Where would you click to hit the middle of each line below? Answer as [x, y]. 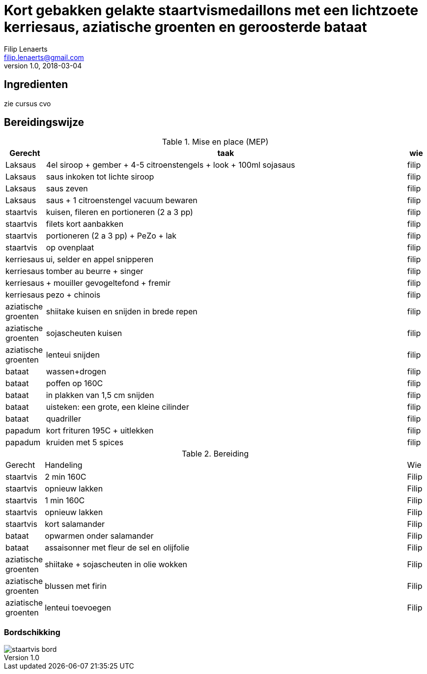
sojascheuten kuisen [84, 333]
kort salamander [75, 524]
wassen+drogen [76, 372]
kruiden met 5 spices [85, 443]
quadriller [63, 419]
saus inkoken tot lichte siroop [100, 177]
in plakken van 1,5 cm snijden [100, 395]
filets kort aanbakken [85, 224]
